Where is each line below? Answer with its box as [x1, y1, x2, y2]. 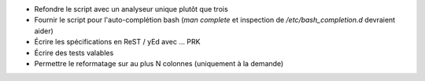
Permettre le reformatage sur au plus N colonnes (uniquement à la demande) [34, 58, 284, 68]
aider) [34, 26, 54, 35]
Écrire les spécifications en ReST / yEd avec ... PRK [34, 37, 201, 47]
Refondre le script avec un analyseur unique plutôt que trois [34, 5, 228, 13]
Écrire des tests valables [34, 48, 114, 58]
